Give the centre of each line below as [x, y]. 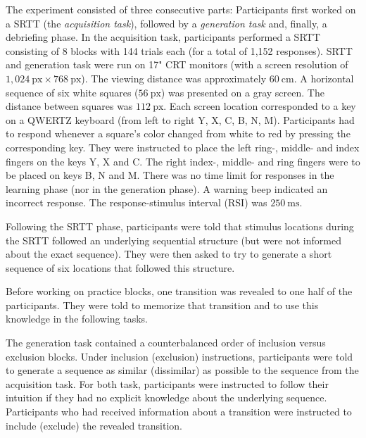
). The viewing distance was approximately [174, 78]
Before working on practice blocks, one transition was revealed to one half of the [179, 291]
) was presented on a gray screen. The [242, 92]
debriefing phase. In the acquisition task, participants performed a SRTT [163, 37]
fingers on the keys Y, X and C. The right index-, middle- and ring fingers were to [183, 161]
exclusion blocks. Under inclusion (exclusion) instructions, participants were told [179, 356]
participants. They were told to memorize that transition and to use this [162, 305]
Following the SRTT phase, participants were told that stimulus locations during [180, 226]
